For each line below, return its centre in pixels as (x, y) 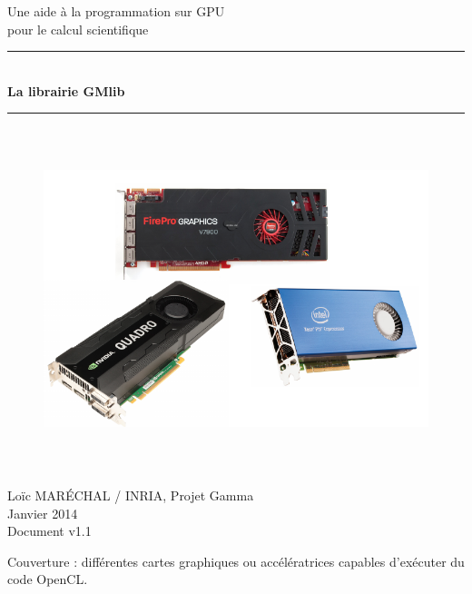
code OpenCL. (48, 579)
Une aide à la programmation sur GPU (116, 11)
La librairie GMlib (66, 90)
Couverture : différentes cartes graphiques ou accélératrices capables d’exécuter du (236, 561)
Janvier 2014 (43, 513)
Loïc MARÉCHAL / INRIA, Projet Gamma (131, 495)
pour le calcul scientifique (78, 29)
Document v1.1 (49, 531)
